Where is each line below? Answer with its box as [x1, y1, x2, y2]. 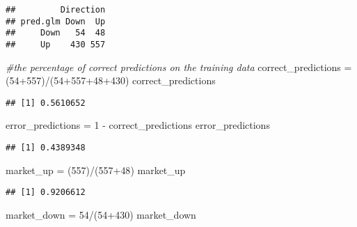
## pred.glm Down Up [6, 16, 106, 26]
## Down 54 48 [6, 28, 106, 38]
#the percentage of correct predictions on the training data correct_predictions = [6, 59, 352, 74]
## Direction [6, 5, 106, 15]
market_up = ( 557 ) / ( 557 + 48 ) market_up [6, 162, 186, 177]
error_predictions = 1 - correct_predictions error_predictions [6, 118, 270, 132]
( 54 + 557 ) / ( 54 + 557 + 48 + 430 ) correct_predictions [6, 73, 216, 88]
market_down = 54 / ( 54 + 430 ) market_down [6, 207, 196, 221]
